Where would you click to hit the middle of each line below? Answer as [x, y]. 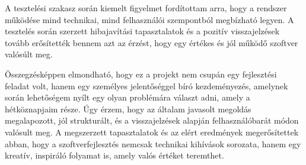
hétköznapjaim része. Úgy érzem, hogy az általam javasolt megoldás [128, 109]
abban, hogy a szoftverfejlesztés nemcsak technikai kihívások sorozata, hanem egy [153, 143]
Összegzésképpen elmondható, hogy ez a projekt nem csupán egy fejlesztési [141, 74]
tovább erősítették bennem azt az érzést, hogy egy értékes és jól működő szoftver [152, 42]
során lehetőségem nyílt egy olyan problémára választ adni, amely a [128, 97]
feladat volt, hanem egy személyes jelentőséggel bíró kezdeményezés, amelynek [146, 85]
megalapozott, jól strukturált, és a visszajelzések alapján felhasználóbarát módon [152, 120]
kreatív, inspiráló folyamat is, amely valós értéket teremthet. [114, 155]
